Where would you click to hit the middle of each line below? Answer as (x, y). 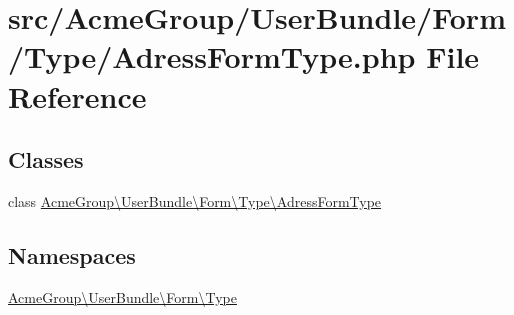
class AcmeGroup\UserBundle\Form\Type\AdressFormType (195, 200)
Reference (77, 95)
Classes (46, 159)
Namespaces (72, 254)
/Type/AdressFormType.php (212, 56)
